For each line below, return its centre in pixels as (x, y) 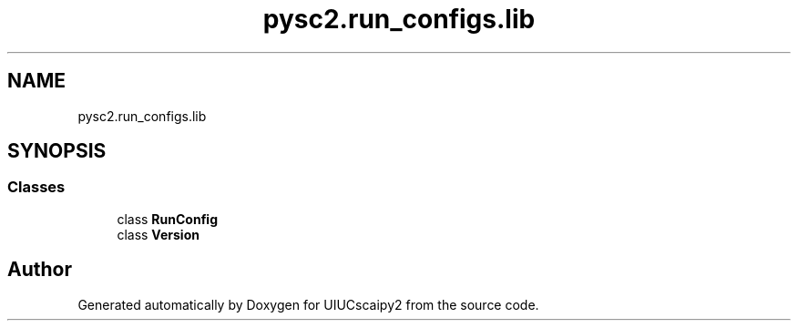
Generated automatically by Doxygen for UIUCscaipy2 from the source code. (308, 304)
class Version (158, 234)
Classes (36, 187)
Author (40, 270)
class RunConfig (167, 219)
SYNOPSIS (57, 151)
